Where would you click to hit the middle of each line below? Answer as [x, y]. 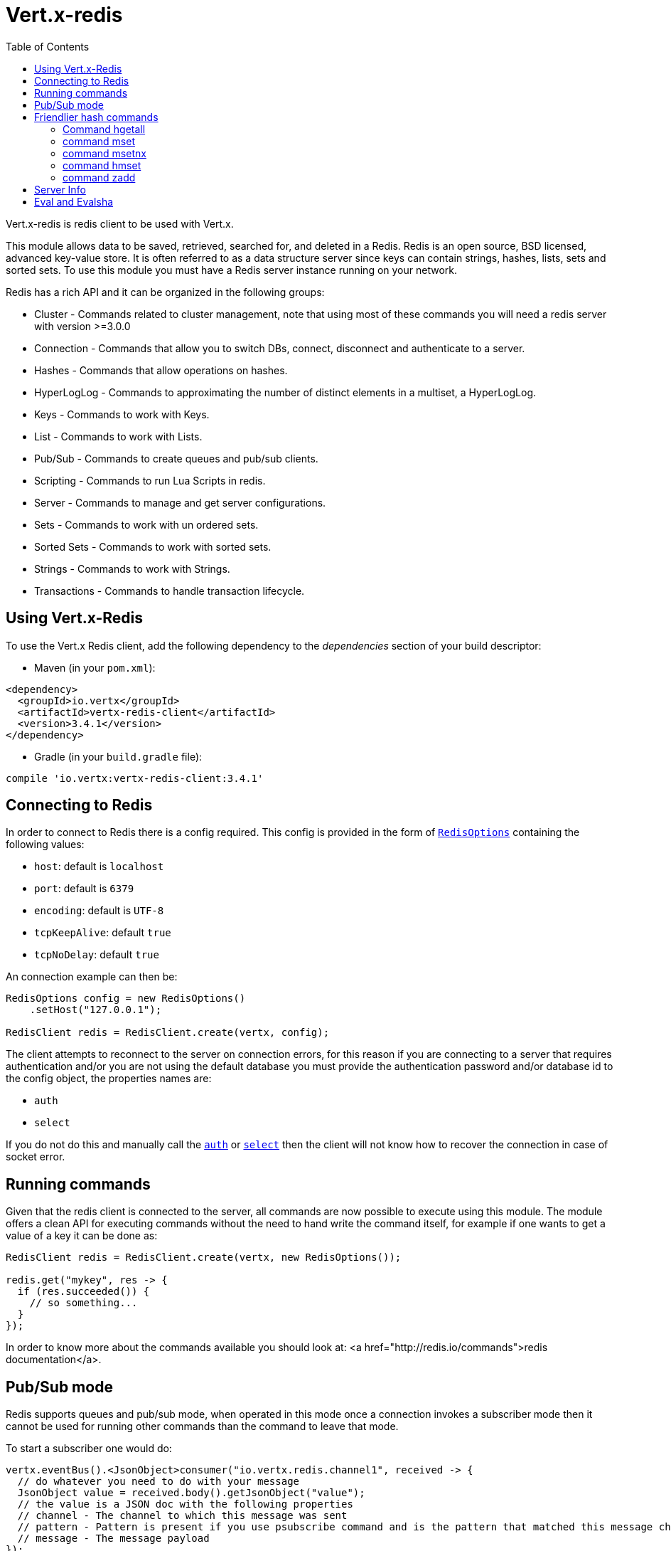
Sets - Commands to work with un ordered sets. [146, 524]
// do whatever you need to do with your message [159, 1482]
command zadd [99, 177]
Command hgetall [104, 129]
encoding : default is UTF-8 [99, 911]
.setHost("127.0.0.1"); [96, 1010]
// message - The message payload [113, 1539]
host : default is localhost [99, 867]
